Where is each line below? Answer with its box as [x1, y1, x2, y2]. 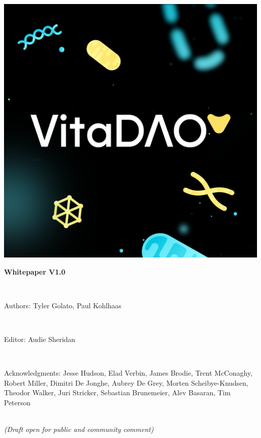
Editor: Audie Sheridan [4, 333, 75, 344]
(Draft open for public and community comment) [4, 424, 154, 434]
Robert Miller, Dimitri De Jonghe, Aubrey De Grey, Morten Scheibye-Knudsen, [4, 377, 248, 388]
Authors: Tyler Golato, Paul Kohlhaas [4, 300, 121, 310]
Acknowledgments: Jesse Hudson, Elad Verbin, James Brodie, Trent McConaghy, [4, 368, 252, 378]
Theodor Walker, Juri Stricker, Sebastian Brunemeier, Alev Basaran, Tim [4, 387, 231, 398]
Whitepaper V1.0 [4, 266, 65, 277]
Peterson [4, 397, 31, 407]
